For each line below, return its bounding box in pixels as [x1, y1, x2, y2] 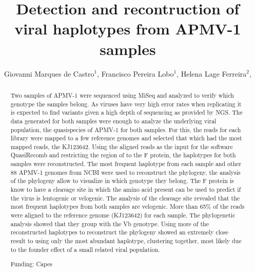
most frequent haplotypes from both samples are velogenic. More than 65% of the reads [10, 202, 245, 211]
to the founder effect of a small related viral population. [10, 245, 160, 253]
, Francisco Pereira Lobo [97, 68, 174, 79]
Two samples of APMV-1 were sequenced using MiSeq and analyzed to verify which [10, 90, 234, 99]
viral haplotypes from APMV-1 [14, 18, 241, 39]
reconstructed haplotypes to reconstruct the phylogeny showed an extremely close [10, 228, 229, 237]
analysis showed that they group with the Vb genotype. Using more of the [10, 219, 209, 228]
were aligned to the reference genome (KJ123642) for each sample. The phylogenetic [10, 211, 236, 220]
